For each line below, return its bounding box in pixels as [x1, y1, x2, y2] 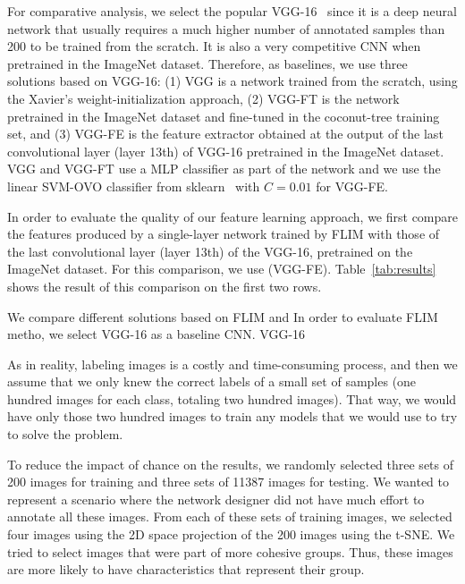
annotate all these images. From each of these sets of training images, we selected [7, 507, 452, 526]
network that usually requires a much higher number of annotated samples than [7, 19, 445, 38]
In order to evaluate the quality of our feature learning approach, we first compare [7, 207, 459, 225]
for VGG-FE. [316, 176, 389, 195]
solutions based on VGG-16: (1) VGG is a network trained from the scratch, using [7, 72, 458, 90]
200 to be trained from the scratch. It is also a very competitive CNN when [7, 37, 421, 55]
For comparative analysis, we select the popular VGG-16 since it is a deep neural [7, 2, 457, 20]
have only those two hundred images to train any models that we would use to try [7, 407, 458, 426]
